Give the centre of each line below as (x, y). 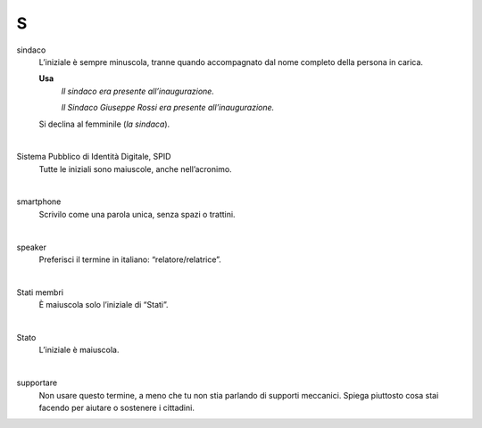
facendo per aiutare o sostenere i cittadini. (117, 407)
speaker (31, 247)
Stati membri (40, 292)
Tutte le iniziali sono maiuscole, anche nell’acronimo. (135, 169)
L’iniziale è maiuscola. (79, 350)
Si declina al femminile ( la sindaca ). (104, 124)
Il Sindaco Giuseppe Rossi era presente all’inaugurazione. (168, 108)
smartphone (39, 202)
